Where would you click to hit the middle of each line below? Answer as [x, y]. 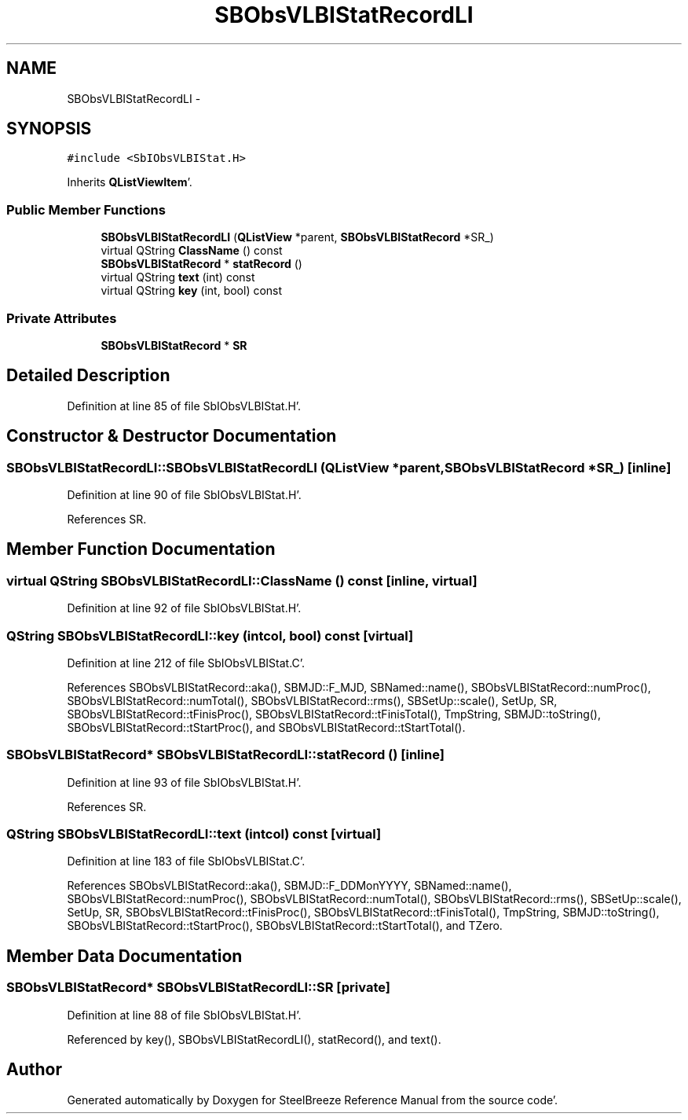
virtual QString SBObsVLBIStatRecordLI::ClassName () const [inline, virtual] [242, 580]
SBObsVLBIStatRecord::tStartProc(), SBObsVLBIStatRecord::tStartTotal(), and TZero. [285, 926]
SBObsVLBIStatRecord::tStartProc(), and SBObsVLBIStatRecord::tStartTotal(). [266, 727]
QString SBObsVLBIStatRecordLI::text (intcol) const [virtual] [194, 834]
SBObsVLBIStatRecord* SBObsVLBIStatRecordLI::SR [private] [198, 988]
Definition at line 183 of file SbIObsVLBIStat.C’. [186, 861]
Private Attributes [62, 318]
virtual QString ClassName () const [192, 251]
